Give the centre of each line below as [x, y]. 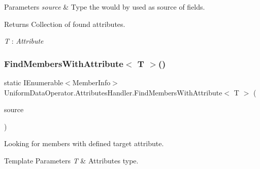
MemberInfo [91, 82]
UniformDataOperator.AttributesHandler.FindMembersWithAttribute [113, 92]
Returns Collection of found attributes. [65, 24]
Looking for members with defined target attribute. [84, 143]
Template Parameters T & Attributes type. [71, 160]
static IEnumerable [34, 82]
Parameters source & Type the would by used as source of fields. [105, 7]
